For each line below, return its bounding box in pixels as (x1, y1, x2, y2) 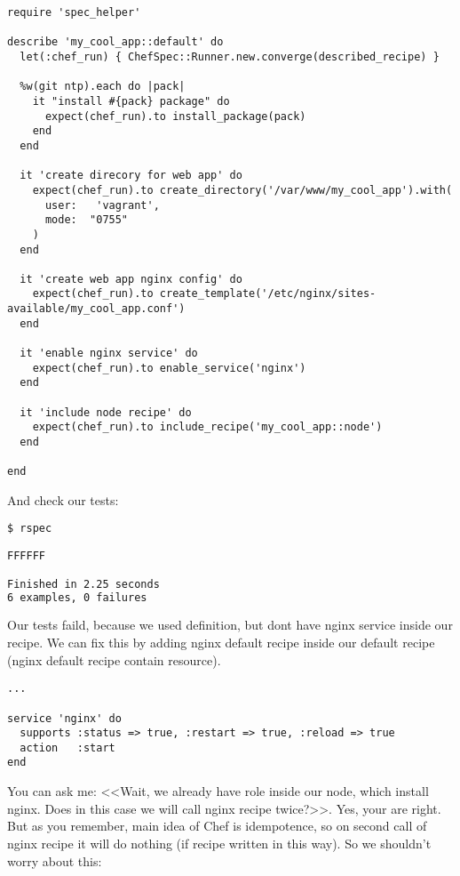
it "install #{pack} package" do (32, 94, 230, 108)
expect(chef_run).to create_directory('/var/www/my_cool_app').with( (32, 183, 453, 197)
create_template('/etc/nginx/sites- (159, 287, 377, 301)
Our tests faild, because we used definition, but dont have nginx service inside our (7, 615, 453, 634)
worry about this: (7, 851, 102, 870)
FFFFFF (7, 550, 45, 563)
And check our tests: (7, 491, 119, 509)
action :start (20, 741, 115, 754)
